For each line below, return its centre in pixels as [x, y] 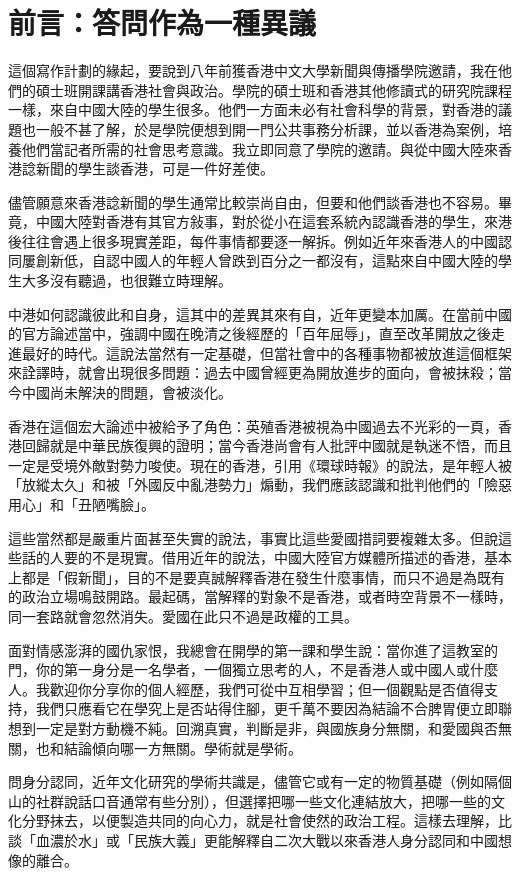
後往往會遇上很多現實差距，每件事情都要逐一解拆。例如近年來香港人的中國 [253, 240]
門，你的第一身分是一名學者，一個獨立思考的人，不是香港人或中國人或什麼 [253, 669]
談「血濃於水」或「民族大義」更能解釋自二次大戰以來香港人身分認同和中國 [253, 839]
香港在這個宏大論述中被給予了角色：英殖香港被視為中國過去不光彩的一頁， [253, 425]
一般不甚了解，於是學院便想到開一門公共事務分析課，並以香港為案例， [266, 128]
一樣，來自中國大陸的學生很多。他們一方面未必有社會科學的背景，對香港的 [253, 109]
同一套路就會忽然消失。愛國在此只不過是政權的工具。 [183, 615]
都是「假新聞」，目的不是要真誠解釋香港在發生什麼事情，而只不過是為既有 [263, 576]
